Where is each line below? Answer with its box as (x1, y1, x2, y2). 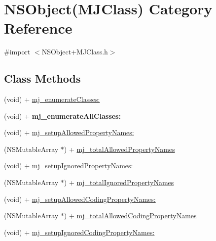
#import (4, 47, 31, 57)
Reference (4, 18, 72, 38)
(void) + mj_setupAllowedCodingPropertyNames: (4, 193, 156, 204)
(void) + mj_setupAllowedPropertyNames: (4, 127, 134, 138)
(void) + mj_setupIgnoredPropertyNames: (4, 160, 133, 171)
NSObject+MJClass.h (41, 47, 108, 57)
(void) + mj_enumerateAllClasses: (4, 110, 121, 121)
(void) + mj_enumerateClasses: (4, 94, 100, 104)
